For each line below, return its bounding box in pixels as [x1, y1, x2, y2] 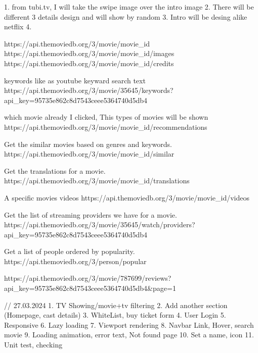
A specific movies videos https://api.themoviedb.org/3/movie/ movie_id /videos [4, 192, 249, 203]
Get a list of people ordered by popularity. [4, 246, 135, 257]
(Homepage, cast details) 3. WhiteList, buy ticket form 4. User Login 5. [4, 310, 226, 320]
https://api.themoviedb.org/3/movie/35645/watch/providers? [4, 219, 195, 230]
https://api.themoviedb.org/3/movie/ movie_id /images [4, 48, 175, 59]
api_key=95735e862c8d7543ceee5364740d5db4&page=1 [4, 283, 176, 293]
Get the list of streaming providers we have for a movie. [4, 209, 177, 220]
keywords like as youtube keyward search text [4, 75, 146, 85]
